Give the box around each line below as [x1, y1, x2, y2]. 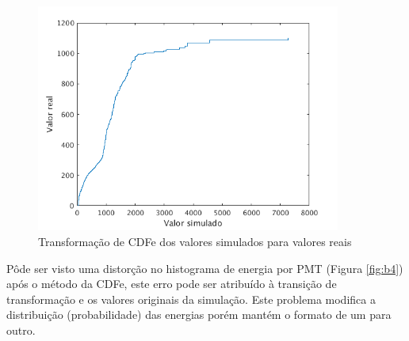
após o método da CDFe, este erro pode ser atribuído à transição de [6, 275, 337, 292]
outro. [6, 322, 36, 339]
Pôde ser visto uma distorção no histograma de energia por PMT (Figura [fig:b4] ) [6, 260, 403, 276]
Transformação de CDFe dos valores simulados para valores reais [38, 233, 352, 250]
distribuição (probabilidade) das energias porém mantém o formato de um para [6, 306, 392, 323]
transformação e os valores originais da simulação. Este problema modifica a [6, 290, 376, 307]
